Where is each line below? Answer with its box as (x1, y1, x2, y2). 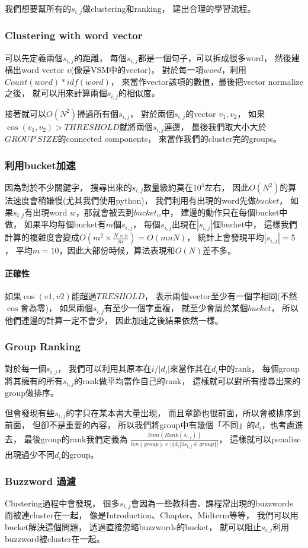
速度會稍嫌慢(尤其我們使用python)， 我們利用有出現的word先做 (12, 194, 256, 207)
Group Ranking (5, 339, 81, 354)
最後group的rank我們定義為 (24, 433, 128, 445)
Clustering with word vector (5, 28, 143, 43)
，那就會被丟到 (75, 205, 134, 218)
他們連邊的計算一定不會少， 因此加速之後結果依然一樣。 (5, 313, 223, 326)
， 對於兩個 (130, 107, 174, 119)
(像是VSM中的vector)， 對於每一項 (70, 64, 204, 76)
